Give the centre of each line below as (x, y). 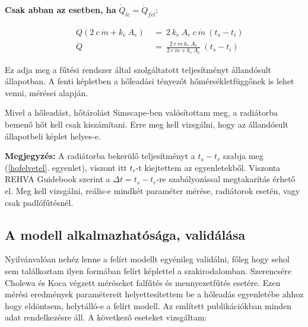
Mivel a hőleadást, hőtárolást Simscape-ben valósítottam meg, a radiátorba (142, 112)
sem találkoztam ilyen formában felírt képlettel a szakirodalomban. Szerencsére (148, 270)
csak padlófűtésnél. (39, 202)
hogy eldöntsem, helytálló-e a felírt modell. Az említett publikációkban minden (148, 305)
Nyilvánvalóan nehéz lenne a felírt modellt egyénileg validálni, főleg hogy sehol (147, 259)
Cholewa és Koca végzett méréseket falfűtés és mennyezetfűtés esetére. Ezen (143, 282)
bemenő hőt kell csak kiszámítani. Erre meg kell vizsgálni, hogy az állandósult (147, 124)
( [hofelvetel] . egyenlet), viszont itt (66, 167)
